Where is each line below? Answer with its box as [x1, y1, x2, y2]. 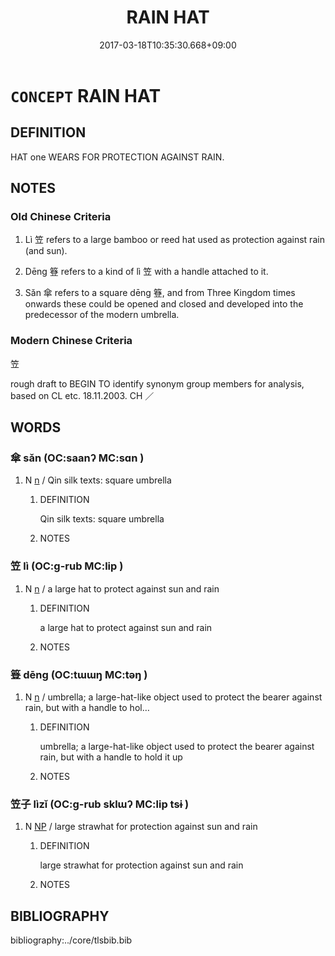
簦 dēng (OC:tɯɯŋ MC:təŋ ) [10, 667, 148, 681]
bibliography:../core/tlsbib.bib [10, 934, 133, 946]
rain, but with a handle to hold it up [39, 751, 183, 763]
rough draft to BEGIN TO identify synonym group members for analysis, [10, 377, 305, 390]
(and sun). [24, 245, 68, 257]
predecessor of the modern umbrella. [24, 309, 180, 321]
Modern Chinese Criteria [10, 334, 133, 348]
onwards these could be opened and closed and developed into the [24, 298, 304, 310]
